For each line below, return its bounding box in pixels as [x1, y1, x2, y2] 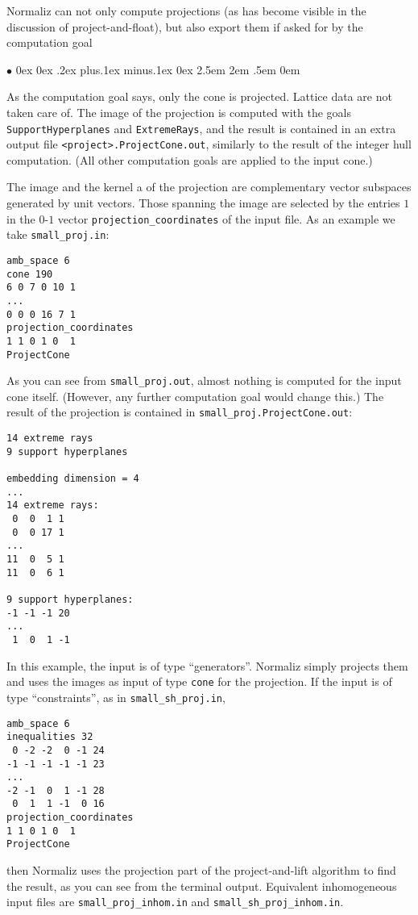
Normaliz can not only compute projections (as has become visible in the [6, 2, 366, 19]
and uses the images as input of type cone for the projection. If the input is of [6, 673, 392, 690]
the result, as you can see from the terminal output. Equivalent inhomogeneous [6, 877, 397, 894]
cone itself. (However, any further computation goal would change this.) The [6, 387, 384, 404]
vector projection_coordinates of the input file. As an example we [57, 210, 395, 227]
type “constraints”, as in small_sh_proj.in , [6, 688, 226, 705]
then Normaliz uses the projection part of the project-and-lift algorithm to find [6, 862, 396, 879]
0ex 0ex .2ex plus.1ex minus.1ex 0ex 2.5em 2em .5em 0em [15, 61, 300, 77]
